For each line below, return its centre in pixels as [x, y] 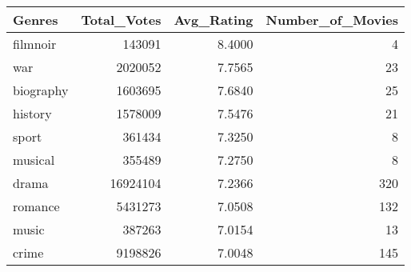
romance [36, 206]
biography [41, 90]
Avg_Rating [213, 20]
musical [34, 160]
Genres [36, 20]
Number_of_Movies [332, 20]
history [32, 113]
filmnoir [35, 44]
